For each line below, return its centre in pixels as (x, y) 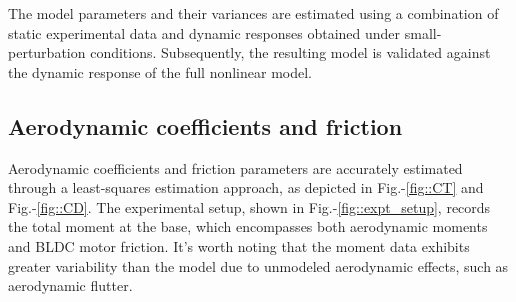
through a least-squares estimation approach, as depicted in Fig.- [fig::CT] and (246, 187)
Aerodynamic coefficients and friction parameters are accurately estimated (235, 167)
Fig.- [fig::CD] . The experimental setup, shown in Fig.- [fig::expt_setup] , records (249, 206)
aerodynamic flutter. (70, 285)
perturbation (47, 52)
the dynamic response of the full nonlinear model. (160, 71)
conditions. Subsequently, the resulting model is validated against (290, 52)
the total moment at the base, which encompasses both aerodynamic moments (248, 226)
